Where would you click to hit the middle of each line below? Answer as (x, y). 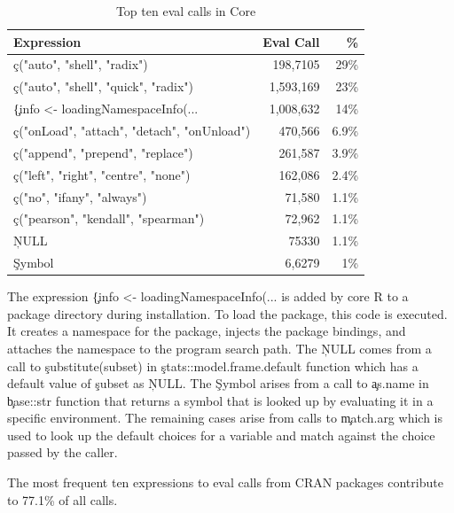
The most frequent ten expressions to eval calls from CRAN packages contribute (225, 482)
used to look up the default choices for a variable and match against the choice (221, 435)
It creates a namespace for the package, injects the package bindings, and (207, 331)
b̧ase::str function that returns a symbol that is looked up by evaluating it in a (220, 400)
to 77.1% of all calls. (63, 499)
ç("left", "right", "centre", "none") (102, 174)
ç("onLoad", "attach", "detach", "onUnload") (132, 130)
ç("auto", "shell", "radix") (81, 64)
